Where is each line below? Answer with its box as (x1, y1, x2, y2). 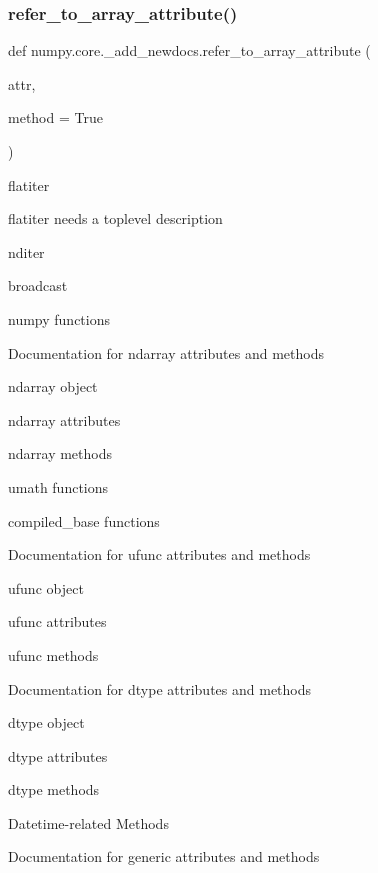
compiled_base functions (8, 510, 160, 531)
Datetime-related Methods (8, 812, 169, 833)
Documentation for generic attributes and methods (8, 846, 320, 867)
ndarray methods (8, 443, 113, 464)
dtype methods (8, 779, 100, 800)
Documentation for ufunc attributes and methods (8, 544, 311, 565)
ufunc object (8, 577, 84, 598)
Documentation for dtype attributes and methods (8, 678, 312, 699)
